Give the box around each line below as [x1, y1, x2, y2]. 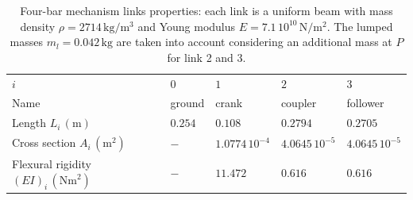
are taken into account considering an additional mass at [116, 33, 392, 50]
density [20, 17, 56, 34]
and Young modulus [137, 17, 236, 34]
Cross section [12, 134, 76, 151]
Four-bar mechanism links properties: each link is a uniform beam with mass [20, 2, 393, 18]
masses [10, 33, 43, 50]
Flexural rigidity [12, 156, 91, 172]
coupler [280, 94, 317, 111]
